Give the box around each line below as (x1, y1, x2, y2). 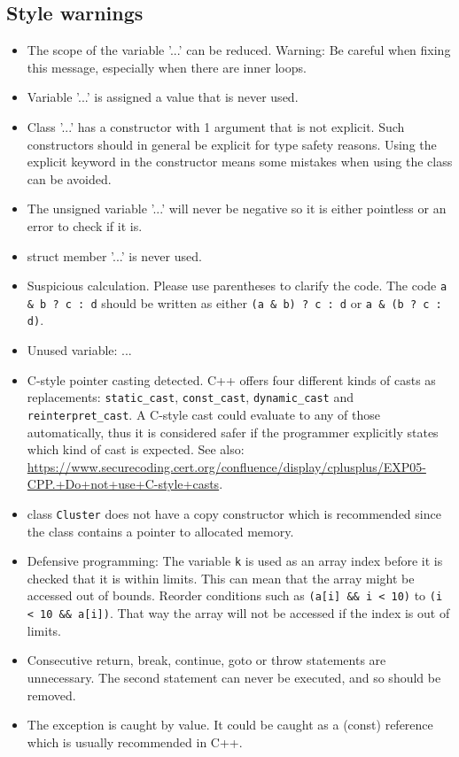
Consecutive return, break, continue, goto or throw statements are (27, 651, 386, 669)
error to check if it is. (27, 216, 143, 235)
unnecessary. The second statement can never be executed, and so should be (27, 668, 441, 686)
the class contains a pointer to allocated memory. (27, 521, 294, 540)
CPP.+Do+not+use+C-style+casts (27, 475, 220, 493)
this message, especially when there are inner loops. (27, 58, 307, 76)
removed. (27, 685, 76, 704)
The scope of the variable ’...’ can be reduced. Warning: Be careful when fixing (27, 41, 451, 59)
